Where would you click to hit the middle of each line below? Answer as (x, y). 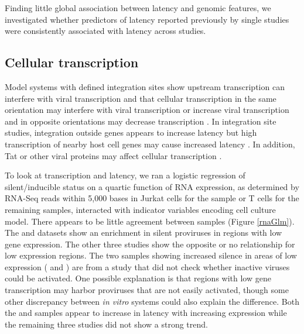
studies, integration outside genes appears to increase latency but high (131, 132)
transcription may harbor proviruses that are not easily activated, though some (147, 290)
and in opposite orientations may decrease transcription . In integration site (141, 121)
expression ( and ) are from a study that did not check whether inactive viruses (147, 266)
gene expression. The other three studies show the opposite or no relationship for (150, 244)
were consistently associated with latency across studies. (105, 31)
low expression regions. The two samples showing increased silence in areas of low (151, 255)
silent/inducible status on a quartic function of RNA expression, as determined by (152, 186)
